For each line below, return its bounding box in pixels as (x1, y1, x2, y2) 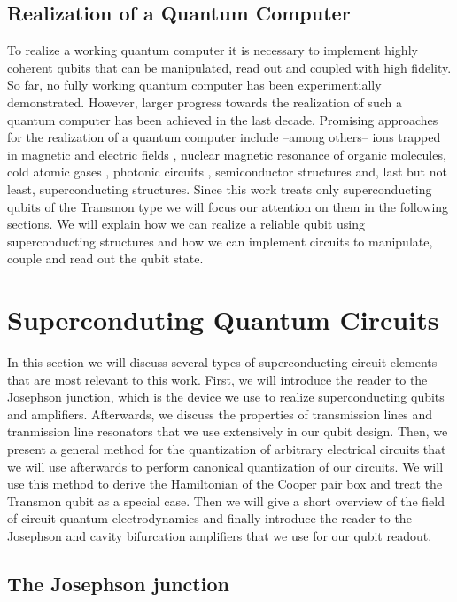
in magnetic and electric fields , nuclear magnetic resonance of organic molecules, (7, 145, 446, 163)
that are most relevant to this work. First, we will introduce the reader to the (7, 370, 428, 388)
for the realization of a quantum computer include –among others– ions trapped (7, 128, 441, 146)
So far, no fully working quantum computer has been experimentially (7, 75, 382, 94)
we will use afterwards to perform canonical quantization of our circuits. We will (7, 457, 444, 475)
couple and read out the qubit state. (7, 249, 204, 268)
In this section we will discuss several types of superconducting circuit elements (7, 353, 438, 371)
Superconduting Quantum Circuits (7, 301, 439, 338)
